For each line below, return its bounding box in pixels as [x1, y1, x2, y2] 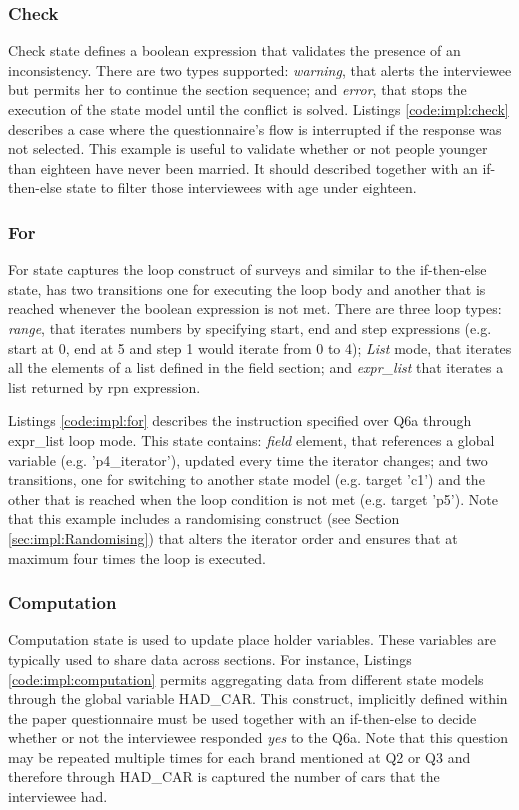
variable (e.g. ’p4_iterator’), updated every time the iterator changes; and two [8, 449, 488, 470]
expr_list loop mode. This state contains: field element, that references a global [8, 429, 495, 450]
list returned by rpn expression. [8, 376, 201, 397]
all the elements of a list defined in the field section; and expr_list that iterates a [8, 357, 504, 378]
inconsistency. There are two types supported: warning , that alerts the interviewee [8, 59, 512, 80]
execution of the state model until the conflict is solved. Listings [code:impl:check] [8, 99, 509, 119]
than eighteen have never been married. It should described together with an [8, 157, 478, 178]
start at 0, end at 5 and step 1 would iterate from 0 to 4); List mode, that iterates [8, 337, 512, 358]
